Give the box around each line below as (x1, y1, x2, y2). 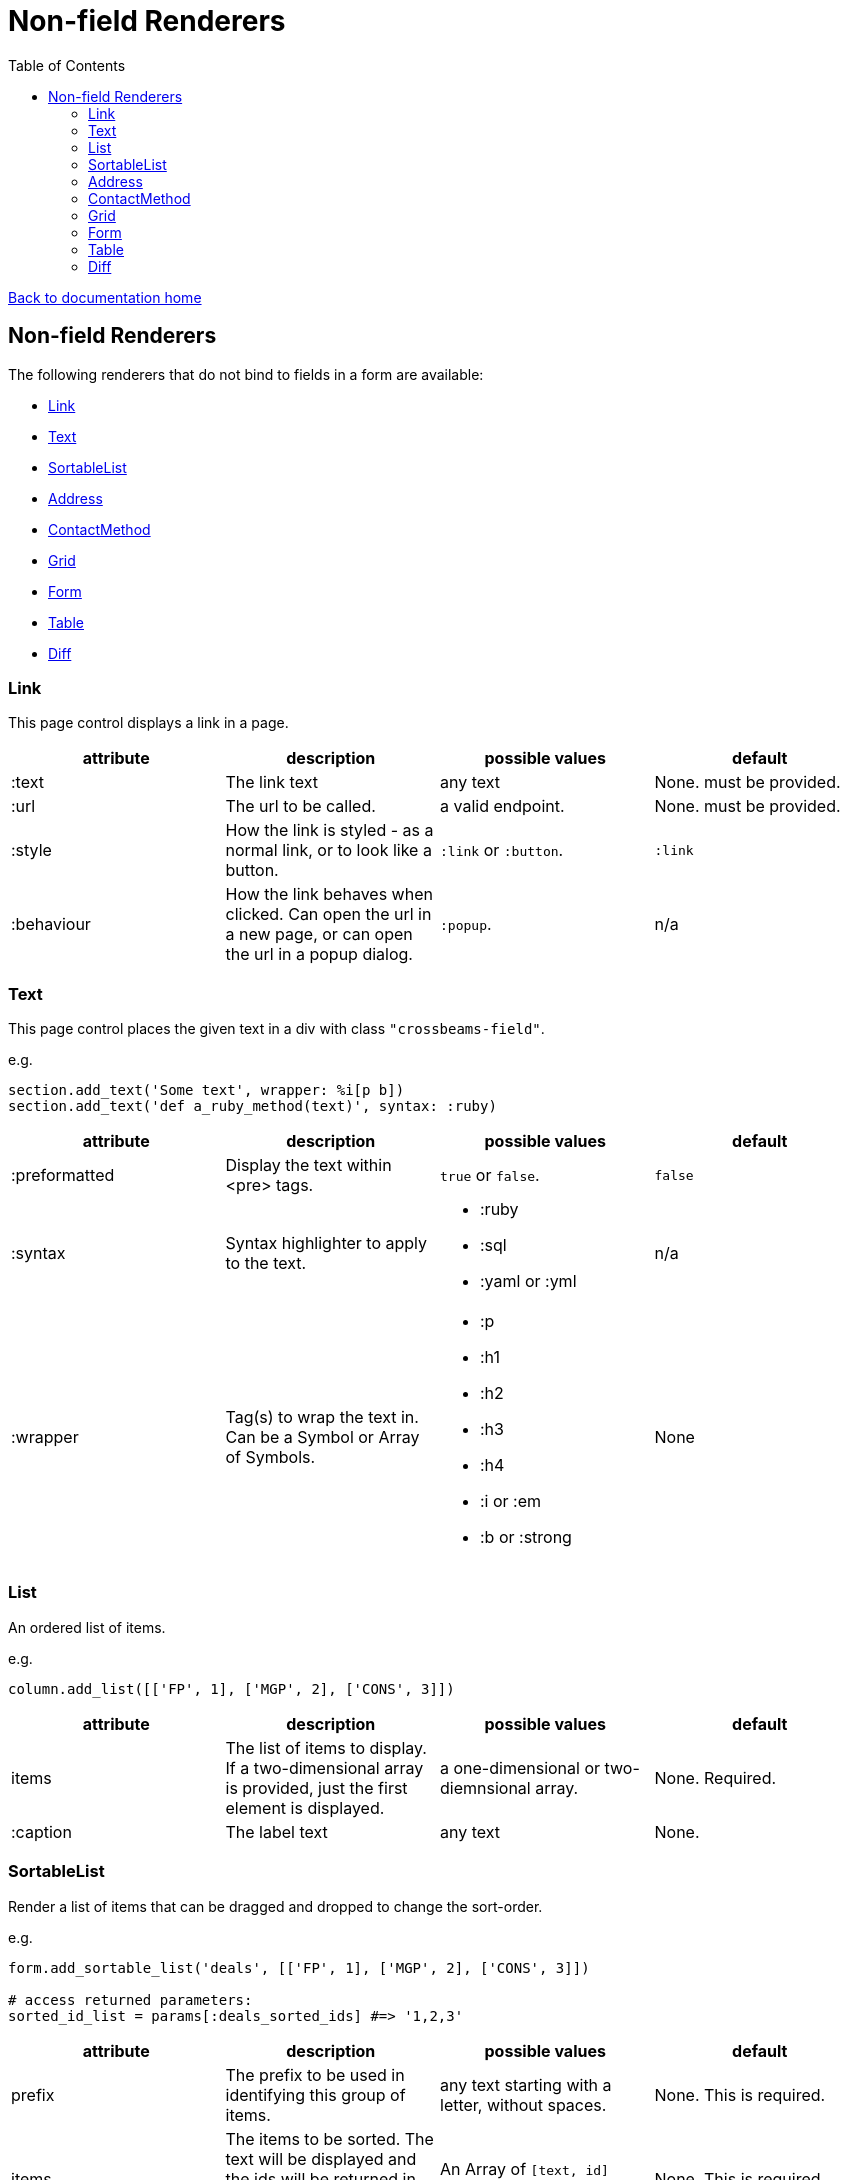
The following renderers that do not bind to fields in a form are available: (8, 365, 484, 383)
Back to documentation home (8, 288, 202, 306)
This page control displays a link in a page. (8, 714, 289, 732)
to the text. (225, 1253, 307, 1274)
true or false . (440, 1165, 540, 1186)
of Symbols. (225, 1447, 316, 1468)
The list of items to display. (225, 1737, 427, 1758)
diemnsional (440, 1777, 531, 1798)
